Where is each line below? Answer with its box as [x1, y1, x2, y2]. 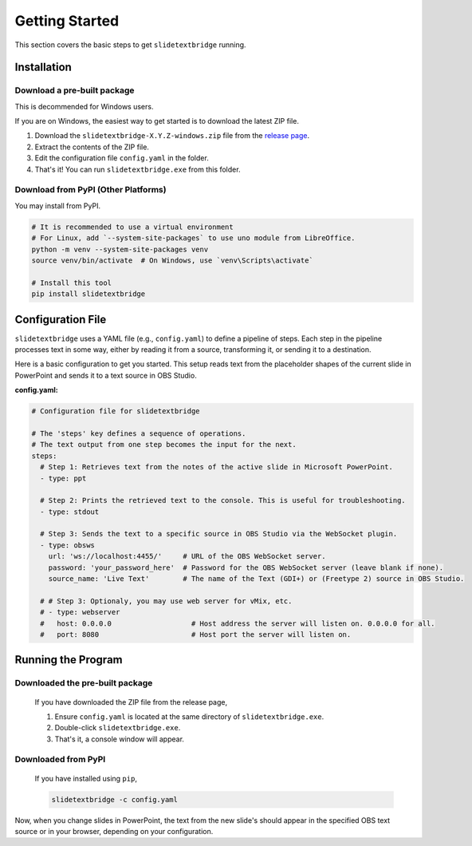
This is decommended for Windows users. [14, 101, 154, 111]
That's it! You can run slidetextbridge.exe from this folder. [34, 164, 241, 174]
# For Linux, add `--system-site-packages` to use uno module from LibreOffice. [31, 234, 356, 243]
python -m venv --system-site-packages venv [31, 244, 209, 254]
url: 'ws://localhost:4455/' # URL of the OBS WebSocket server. [48, 551, 326, 561]
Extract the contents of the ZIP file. [34, 142, 149, 152]
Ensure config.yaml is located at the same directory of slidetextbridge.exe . [54, 711, 324, 721]
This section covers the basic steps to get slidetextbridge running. [14, 40, 246, 49]
